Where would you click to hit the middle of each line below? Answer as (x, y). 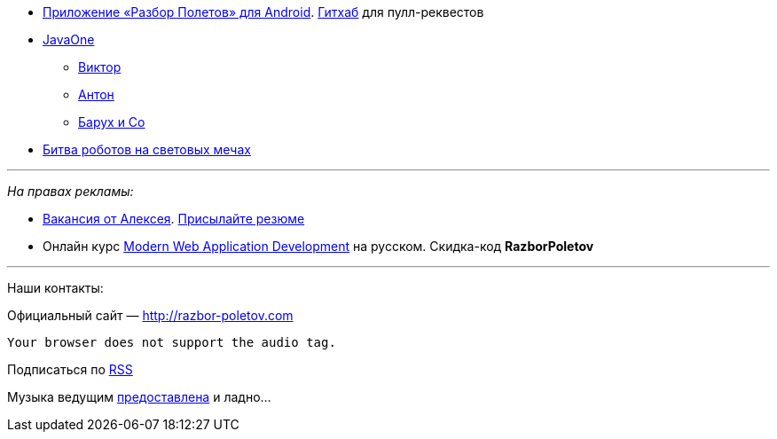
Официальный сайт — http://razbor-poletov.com (150, 315)
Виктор (100, 67)
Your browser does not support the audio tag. (172, 342)
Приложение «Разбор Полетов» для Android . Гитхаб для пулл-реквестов (263, 12)
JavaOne (69, 39)
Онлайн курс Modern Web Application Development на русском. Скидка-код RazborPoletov (318, 246)
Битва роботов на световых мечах (147, 149)
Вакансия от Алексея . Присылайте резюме (174, 219)
